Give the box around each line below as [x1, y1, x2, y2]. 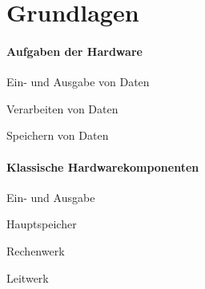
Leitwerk [6, 269, 49, 286]
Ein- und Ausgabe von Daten [6, 73, 150, 90]
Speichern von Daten [6, 127, 109, 144]
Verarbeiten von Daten [6, 100, 119, 117]
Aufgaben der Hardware [6, 42, 143, 59]
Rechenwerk [6, 242, 65, 259]
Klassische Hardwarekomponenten [6, 158, 199, 175]
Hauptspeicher [6, 216, 77, 232]
